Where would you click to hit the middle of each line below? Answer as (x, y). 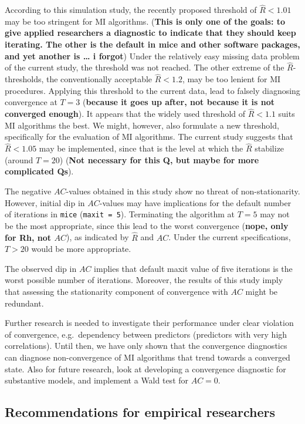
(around (19, 159)
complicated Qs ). (39, 171)
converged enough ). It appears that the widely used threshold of (125, 114)
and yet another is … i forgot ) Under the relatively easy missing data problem (152, 55)
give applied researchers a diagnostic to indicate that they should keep (150, 33)
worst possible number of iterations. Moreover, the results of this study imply (144, 280)
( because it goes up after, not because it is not (179, 102)
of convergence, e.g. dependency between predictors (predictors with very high (146, 334)
